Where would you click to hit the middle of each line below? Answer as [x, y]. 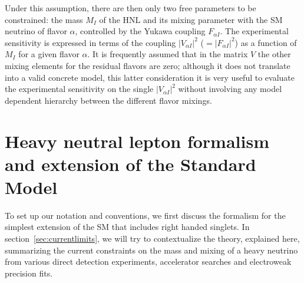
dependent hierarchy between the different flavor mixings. [108, 100]
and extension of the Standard [130, 164]
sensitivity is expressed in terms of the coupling [90, 42]
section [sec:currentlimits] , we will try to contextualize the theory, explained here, [152, 238]
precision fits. [29, 273]
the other [274, 54]
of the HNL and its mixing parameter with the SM [191, 19]
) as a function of [266, 42]
